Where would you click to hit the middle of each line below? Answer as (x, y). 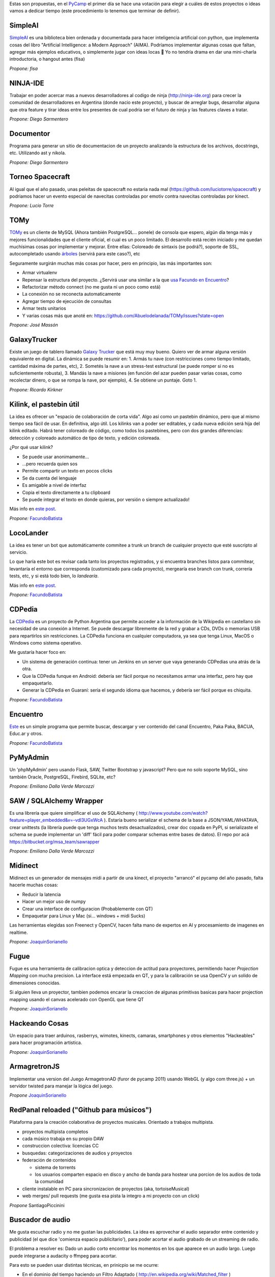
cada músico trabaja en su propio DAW (63, 1139)
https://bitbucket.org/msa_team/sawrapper (54, 842)
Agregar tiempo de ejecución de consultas (67, 301)
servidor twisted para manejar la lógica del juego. (61, 1086)
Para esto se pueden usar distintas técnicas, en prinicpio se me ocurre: (84, 1265)
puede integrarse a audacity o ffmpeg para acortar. (63, 1256)
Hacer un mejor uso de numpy (54, 902)
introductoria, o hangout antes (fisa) (47, 59)
